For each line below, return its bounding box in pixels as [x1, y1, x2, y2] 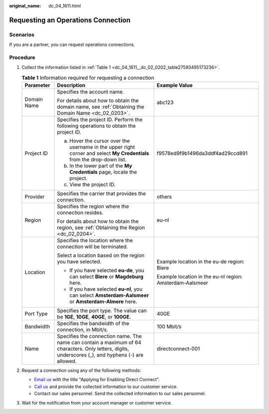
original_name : [9, 3, 41, 8]
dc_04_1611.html [48, 3, 81, 8]
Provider [24, 193, 45, 200]
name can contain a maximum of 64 [57, 339, 141, 346]
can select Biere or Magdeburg [69, 273, 144, 280]
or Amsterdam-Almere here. [69, 298, 137, 305]
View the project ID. [69, 181, 116, 188]
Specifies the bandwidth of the [57, 320, 130, 327]
